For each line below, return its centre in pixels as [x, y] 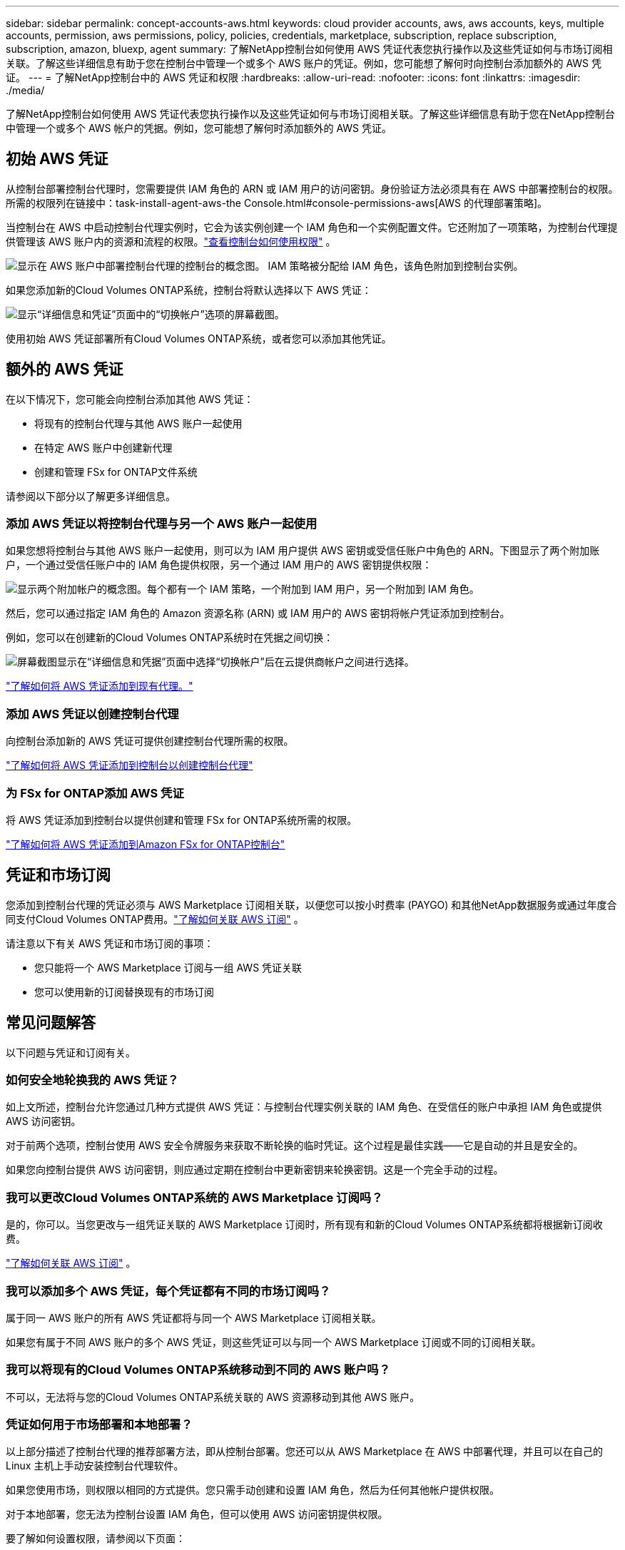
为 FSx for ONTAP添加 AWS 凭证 [95, 793]
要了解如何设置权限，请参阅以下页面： [96, 1539]
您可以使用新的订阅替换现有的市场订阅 [124, 991]
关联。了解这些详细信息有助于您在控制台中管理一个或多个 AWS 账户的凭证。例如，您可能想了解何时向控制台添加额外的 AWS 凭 [304, 63]
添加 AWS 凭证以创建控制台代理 [92, 714]
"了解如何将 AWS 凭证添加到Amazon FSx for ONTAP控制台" [146, 844]
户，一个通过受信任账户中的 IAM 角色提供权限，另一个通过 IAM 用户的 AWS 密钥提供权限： [219, 565]
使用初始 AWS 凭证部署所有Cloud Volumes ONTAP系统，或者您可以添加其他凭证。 [199, 338]
